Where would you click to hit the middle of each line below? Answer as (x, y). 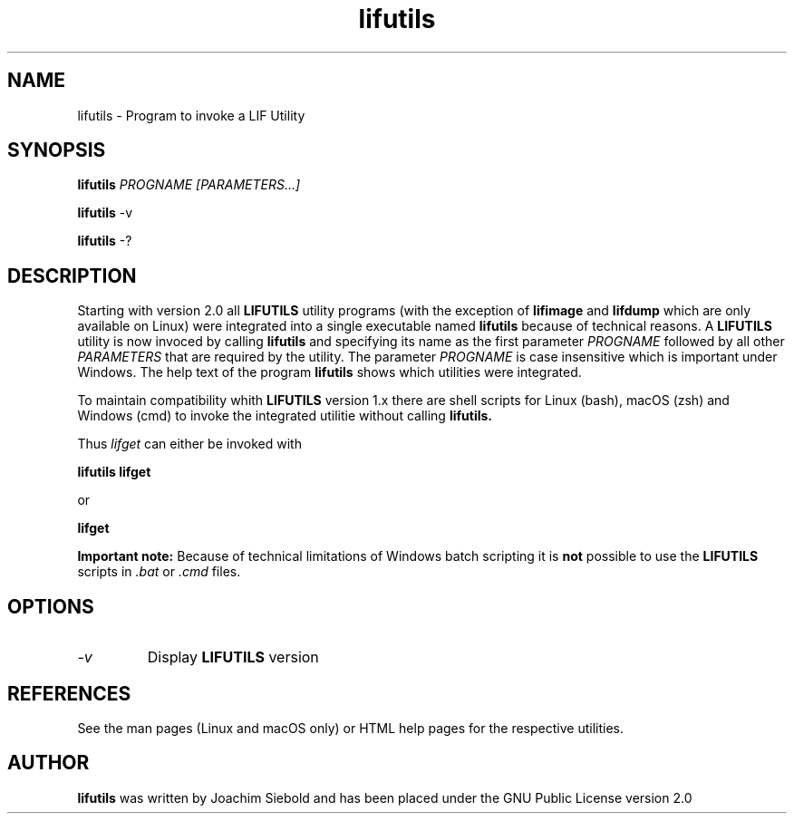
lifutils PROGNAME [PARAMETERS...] (189, 185)
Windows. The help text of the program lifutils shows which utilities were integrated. (329, 372)
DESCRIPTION (72, 275)
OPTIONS (51, 606)
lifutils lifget (114, 472)
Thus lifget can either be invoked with (189, 444)
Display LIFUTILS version (233, 657)
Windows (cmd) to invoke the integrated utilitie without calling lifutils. (285, 416)
